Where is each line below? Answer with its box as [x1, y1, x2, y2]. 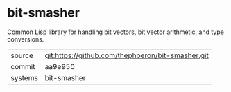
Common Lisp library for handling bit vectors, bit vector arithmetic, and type [7, 28, 224, 36]
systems [10, 73, 38, 82]
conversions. [7, 35, 44, 43]
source [10, 50, 33, 60]
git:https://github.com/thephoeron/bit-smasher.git [44, 50, 209, 60]
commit [10, 62, 35, 71]
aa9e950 [44, 62, 75, 71]
